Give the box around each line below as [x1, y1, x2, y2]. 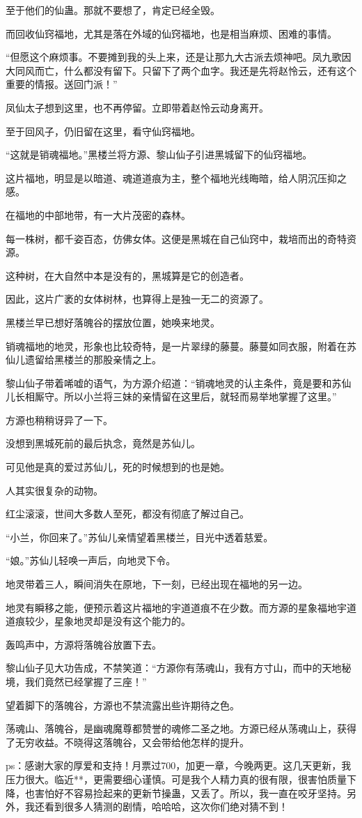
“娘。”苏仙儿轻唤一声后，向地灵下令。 [6, 553, 176, 568]
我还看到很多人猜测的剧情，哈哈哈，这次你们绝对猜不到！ [24, 799, 288, 814]
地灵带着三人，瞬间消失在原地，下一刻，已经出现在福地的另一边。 [6, 577, 308, 591]
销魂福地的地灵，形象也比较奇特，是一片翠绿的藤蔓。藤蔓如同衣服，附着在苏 [6, 338, 356, 353]
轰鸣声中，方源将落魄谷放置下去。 [6, 637, 162, 651]
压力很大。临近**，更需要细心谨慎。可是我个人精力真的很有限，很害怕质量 [6, 771, 347, 786]
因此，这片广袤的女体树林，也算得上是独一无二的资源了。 [6, 291, 269, 306]
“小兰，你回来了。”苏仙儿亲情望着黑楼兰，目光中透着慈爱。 [6, 529, 274, 544]
